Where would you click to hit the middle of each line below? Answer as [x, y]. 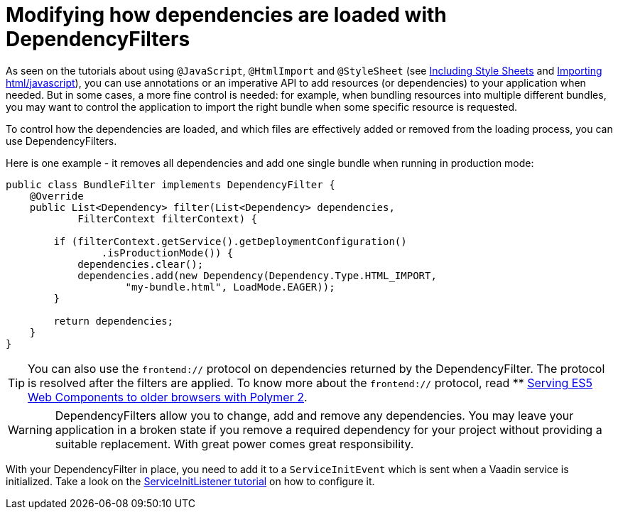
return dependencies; [114, 321]
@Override [56, 196]
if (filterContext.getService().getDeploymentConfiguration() [230, 241]
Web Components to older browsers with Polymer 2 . [168, 397]
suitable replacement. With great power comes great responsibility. [234, 444]
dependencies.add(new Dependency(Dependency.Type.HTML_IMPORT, [257, 275]
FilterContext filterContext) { [168, 218]
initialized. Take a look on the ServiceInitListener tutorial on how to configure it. [190, 481]
